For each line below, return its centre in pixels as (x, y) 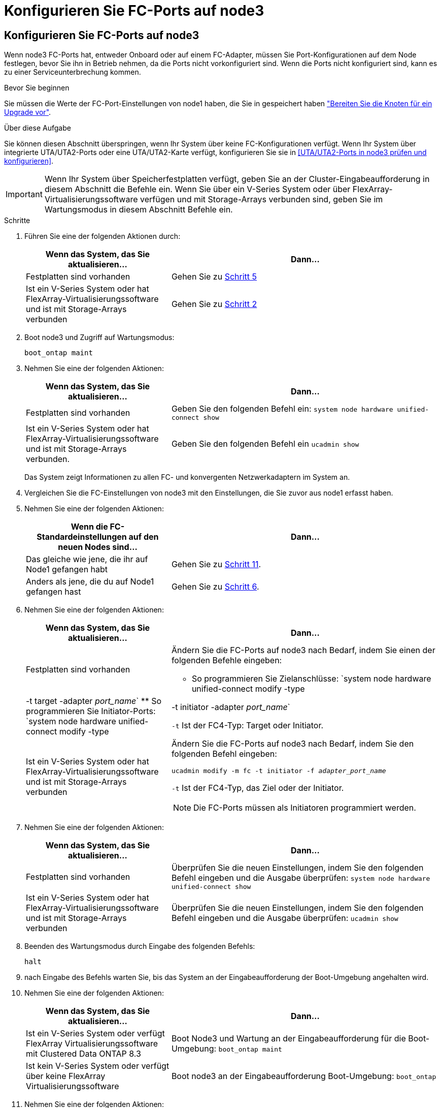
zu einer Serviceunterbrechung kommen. (73, 72)
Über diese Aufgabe (38, 128)
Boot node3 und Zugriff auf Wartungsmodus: (99, 337)
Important (24, 194)
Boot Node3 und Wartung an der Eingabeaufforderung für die (289, 1039)
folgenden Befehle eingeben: (227, 660)
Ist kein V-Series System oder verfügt (98, 1066)
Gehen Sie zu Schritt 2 (214, 304)
